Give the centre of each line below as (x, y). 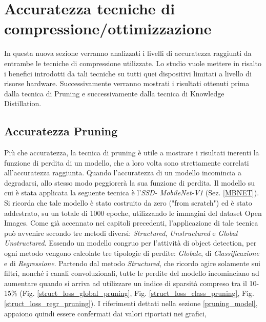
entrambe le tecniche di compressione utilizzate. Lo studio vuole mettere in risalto (133, 63)
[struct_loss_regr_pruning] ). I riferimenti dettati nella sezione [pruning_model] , (131, 303)
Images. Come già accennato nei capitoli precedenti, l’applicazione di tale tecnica (131, 223)
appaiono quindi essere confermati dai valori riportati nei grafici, (105, 313)
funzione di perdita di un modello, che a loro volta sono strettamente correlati (127, 162)
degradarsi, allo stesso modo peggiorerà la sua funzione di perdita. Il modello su (130, 182)
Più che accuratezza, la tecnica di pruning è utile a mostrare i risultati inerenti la (132, 153)
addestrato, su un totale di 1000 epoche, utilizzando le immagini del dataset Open (133, 213)
